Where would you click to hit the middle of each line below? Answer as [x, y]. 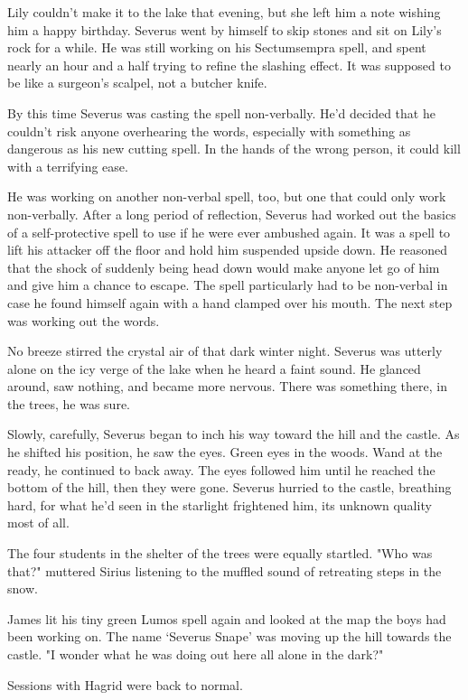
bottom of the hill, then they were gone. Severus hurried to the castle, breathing [229, 487]
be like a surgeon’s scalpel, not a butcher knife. [137, 83]
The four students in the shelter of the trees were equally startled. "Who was [220, 553]
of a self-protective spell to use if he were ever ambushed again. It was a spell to [229, 232]
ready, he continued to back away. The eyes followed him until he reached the [221, 469]
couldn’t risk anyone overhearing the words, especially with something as [209, 131]
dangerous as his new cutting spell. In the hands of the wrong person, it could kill [234, 149]
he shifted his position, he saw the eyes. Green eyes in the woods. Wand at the [225, 452]
